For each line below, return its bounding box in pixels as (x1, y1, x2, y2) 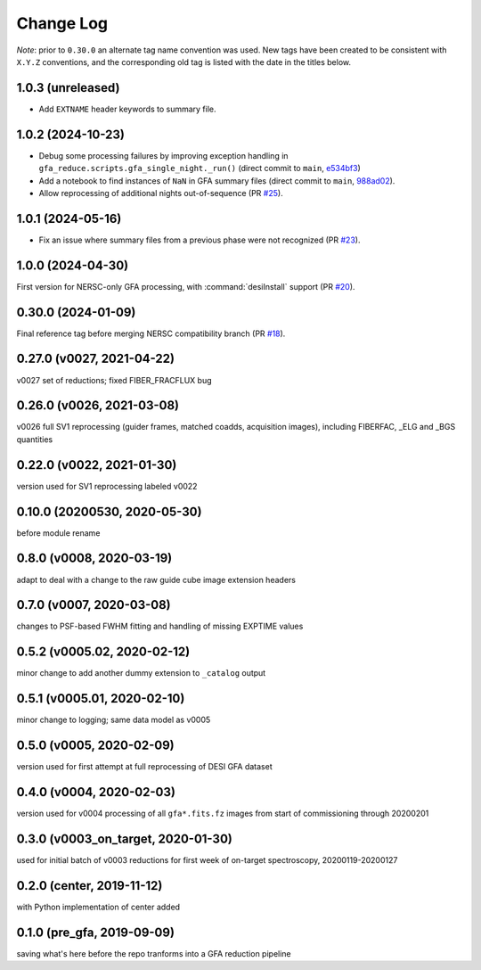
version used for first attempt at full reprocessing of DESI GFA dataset (16, 761, 273, 772)
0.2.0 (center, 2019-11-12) (16, 878, 163, 893)
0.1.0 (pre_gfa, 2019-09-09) (16, 925, 175, 940)
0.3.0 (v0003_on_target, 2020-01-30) (16, 831, 233, 846)
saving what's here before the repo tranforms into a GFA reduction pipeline (16, 948, 291, 958)
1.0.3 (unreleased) (16, 80, 120, 95)
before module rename (16, 527, 101, 538)
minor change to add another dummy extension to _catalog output (16, 668, 266, 678)
